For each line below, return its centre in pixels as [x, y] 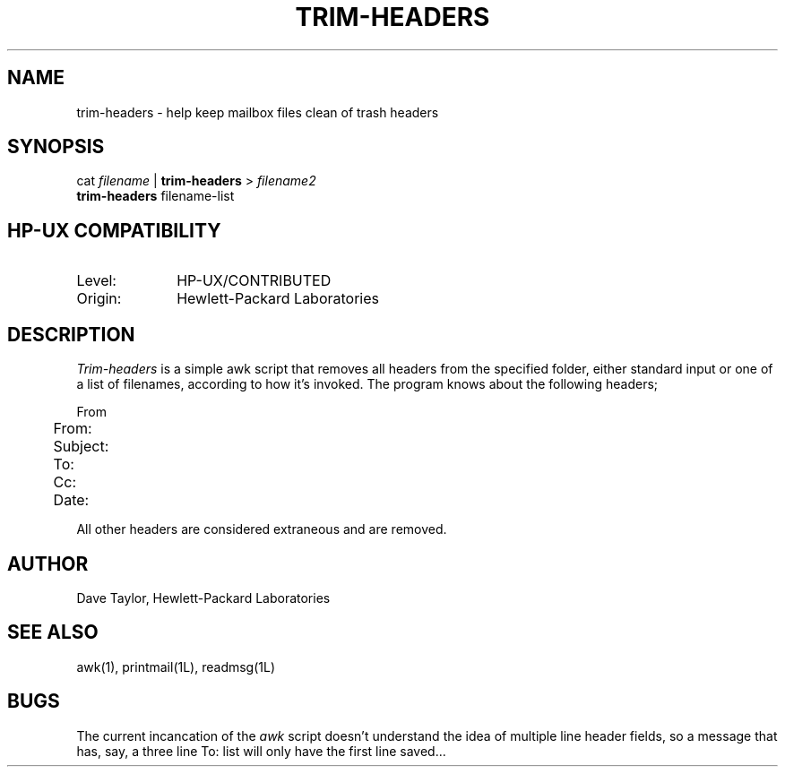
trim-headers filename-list [155, 196]
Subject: [81, 447]
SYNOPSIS [56, 147]
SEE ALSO [53, 632]
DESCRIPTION [71, 334]
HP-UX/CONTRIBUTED [254, 281]
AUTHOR [48, 563]
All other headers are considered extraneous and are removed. [262, 529]
